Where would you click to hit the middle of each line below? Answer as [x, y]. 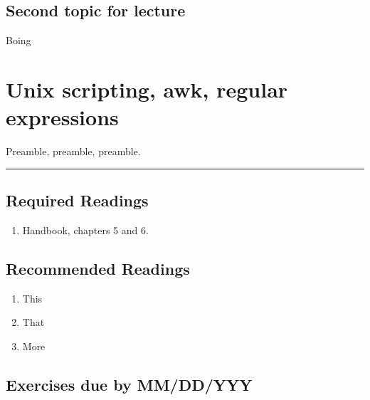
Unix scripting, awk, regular [147, 89]
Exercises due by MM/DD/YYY [129, 384]
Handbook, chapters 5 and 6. [85, 230]
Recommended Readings [98, 268]
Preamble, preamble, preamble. [73, 151]
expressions [62, 117]
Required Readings [77, 200]
